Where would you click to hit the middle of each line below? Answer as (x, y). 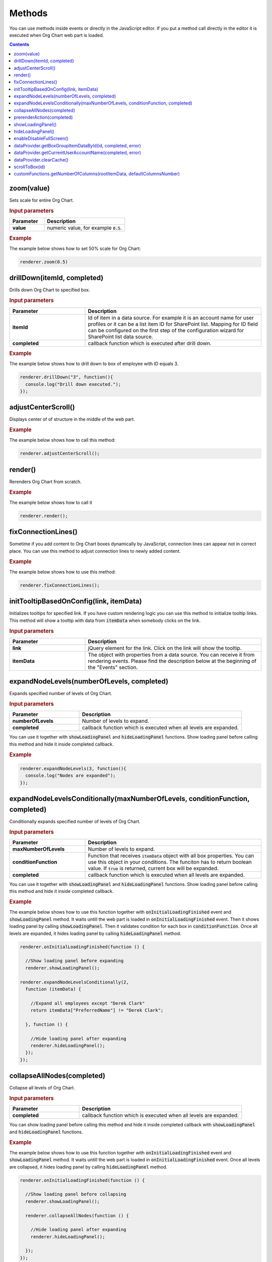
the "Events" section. (113, 667)
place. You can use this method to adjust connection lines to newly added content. (95, 551)
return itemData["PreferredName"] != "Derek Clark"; (97, 1010)
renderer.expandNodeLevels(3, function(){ (73, 769)
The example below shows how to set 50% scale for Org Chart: (75, 248)
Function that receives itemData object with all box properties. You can (171, 856)
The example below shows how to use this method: (62, 572)
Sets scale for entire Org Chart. (42, 200)
